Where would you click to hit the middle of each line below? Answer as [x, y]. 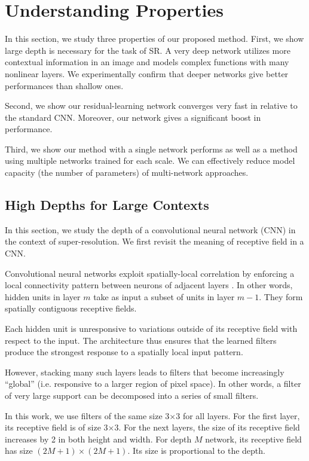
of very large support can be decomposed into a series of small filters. [132, 395]
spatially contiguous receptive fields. [71, 308]
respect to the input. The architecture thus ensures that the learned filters [141, 340]
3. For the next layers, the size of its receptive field [207, 427]
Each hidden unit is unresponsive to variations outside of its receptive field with [151, 329]
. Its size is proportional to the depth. [196, 451]
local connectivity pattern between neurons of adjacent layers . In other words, [149, 285]
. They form [281, 296]
